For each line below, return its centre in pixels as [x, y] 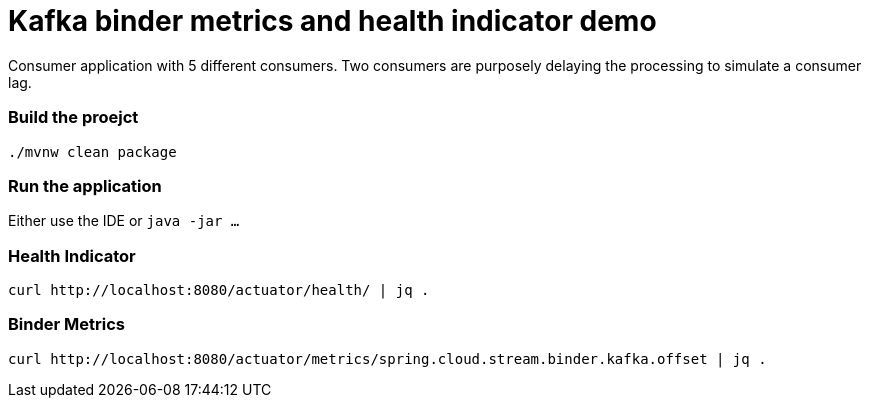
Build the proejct [73, 117]
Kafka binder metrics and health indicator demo [332, 21]
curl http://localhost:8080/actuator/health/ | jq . [219, 290]
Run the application [85, 185]
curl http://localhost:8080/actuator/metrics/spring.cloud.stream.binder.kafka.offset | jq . [387, 358]
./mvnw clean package [92, 151]
